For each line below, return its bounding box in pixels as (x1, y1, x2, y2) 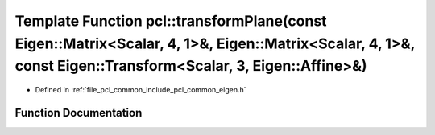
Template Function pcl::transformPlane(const (14, 12, 327, 30)
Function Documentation (14, 105, 143, 120)
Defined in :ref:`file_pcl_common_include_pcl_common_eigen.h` (35, 85, 246, 95)
